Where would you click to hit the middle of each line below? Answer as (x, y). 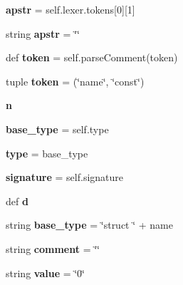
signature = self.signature (65, 177)
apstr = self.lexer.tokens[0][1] (70, 9)
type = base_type (47, 153)
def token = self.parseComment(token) (92, 57)
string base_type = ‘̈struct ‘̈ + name (89, 225)
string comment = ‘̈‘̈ (53, 248)
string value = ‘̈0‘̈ (46, 273)
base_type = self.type (57, 129)
